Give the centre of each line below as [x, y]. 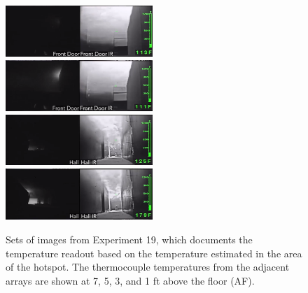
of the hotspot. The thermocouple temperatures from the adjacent [148, 267]
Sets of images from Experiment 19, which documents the [129, 239]
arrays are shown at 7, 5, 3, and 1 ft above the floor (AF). [130, 280]
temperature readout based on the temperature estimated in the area [154, 253]
